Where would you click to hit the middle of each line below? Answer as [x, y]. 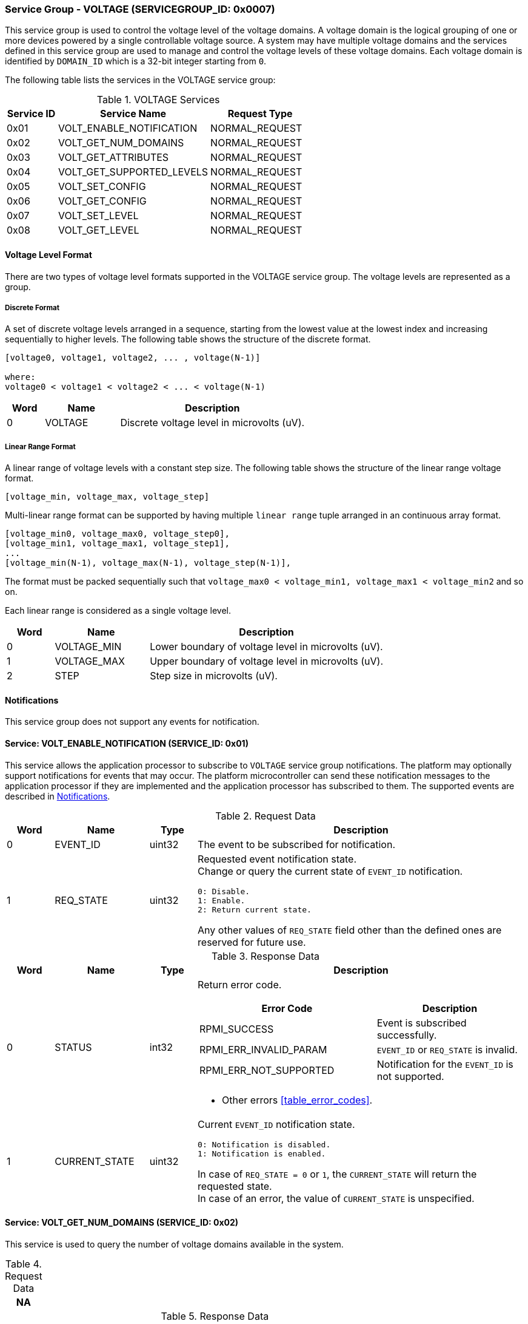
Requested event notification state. [277, 859]
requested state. [235, 1186]
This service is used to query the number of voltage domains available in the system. [174, 1244]
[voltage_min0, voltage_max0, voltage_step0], [117, 534]
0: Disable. [224, 891]
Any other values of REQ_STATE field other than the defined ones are [350, 930]
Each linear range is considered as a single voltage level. [118, 611]
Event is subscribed [422, 1023]
